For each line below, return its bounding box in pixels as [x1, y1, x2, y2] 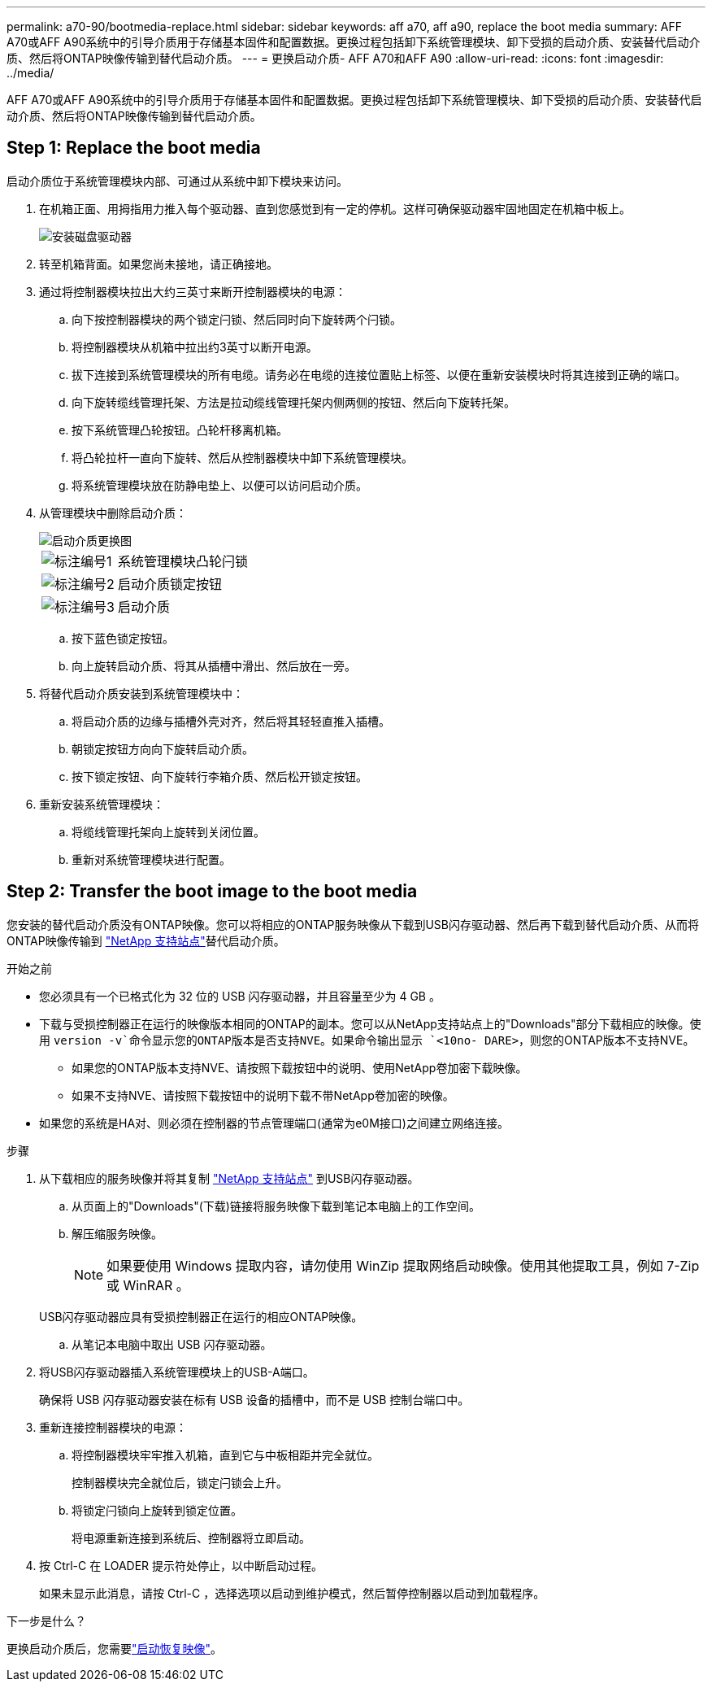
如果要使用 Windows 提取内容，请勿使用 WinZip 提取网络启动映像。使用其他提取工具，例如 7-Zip [106, 1257, 700, 1274]
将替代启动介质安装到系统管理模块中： [39, 686, 244, 700]
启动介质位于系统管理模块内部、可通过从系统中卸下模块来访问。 [7, 173, 348, 188]
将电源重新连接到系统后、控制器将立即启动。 [72, 1530, 310, 1545]
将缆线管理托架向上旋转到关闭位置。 [72, 824, 265, 839]
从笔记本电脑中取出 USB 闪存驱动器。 [72, 1337, 272, 1351]
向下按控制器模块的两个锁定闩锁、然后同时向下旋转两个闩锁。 [72, 312, 402, 326]
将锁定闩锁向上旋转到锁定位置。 [72, 1503, 242, 1517]
